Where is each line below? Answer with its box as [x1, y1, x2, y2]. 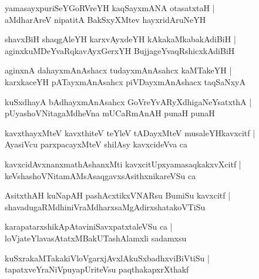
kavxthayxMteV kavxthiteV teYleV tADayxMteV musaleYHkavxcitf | [5, 126, 255, 139]
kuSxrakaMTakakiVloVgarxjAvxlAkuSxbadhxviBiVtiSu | [5, 251, 210, 264]
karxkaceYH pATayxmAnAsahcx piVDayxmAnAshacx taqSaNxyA [5, 75, 245, 88]
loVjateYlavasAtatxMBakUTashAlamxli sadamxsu [5, 231, 187, 244]
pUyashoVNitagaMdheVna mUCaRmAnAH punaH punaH [5, 107, 215, 119]
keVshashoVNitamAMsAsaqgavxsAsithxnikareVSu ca [5, 169, 196, 181]
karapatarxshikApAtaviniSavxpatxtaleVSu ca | [5, 220, 173, 233]
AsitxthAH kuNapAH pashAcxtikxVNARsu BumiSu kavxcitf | [5, 189, 231, 201]
